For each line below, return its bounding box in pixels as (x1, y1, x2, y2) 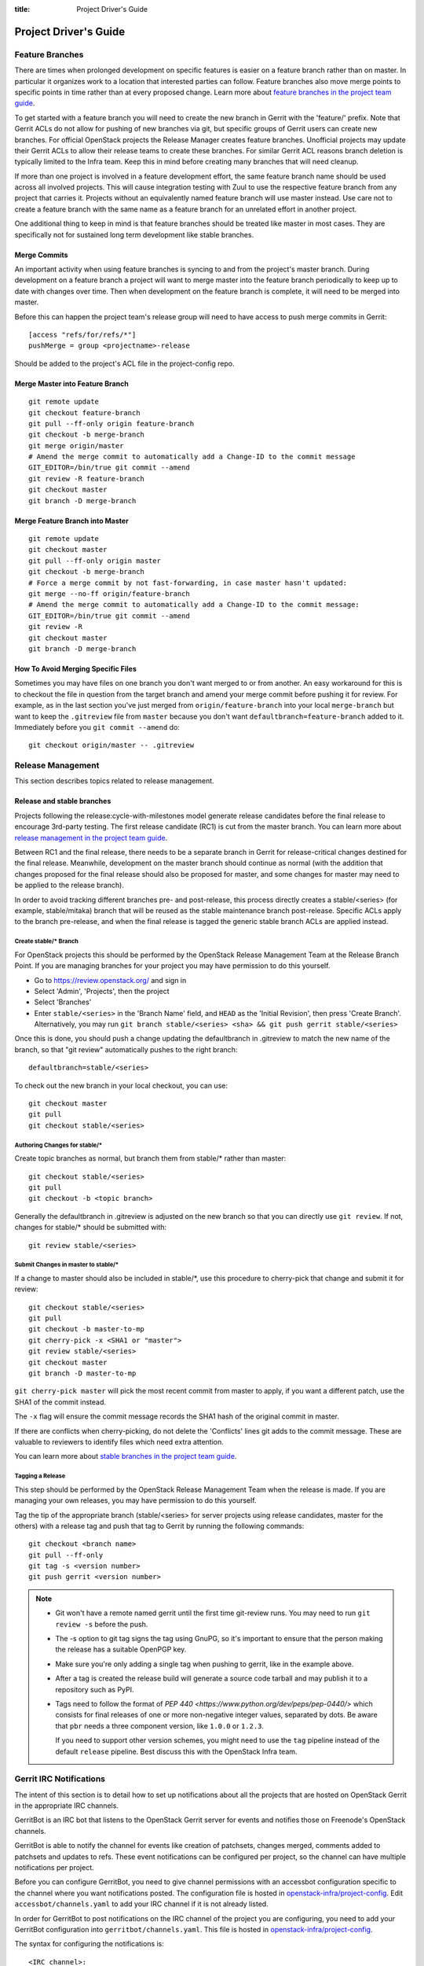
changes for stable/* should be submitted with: (14, 1223, 167, 1232)
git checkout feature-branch (28, 408, 141, 417)
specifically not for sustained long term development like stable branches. (14, 230, 254, 239)
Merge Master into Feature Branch (14, 378, 129, 388)
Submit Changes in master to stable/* (14, 1261, 119, 1269)
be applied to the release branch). (14, 881, 125, 890)
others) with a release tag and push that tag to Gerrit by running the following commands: (14, 1521, 305, 1530)
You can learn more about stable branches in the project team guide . (14, 1452, 237, 1461)
